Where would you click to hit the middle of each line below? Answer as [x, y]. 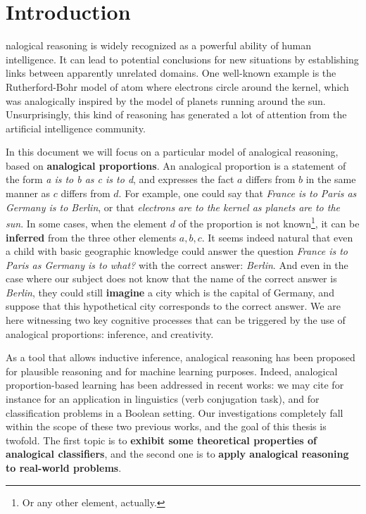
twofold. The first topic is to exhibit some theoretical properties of [162, 440]
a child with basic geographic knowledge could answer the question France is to [177, 251]
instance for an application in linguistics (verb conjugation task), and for [163, 399]
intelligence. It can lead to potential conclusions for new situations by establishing [182, 59]
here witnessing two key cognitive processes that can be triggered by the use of [176, 320]
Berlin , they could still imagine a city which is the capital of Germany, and [170, 292]
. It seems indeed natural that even [277, 237]
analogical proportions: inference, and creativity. [110, 333]
